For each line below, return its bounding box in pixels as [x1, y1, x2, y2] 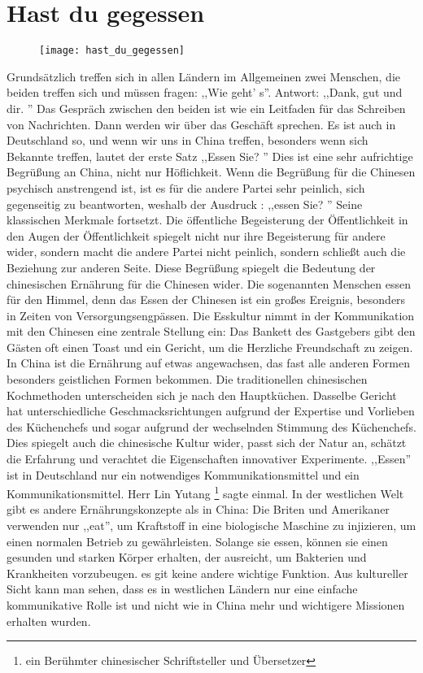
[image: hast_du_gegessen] [39, 45, 185, 57]
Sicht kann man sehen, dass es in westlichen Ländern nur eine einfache [7, 580, 358, 597]
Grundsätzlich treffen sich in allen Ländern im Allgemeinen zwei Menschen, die [7, 67, 401, 85]
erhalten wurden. [7, 612, 91, 629]
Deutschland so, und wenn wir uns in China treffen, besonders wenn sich [7, 132, 368, 149]
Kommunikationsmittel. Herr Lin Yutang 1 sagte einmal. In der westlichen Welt [7, 483, 404, 501]
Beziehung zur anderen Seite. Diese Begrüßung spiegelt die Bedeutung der [7, 258, 376, 276]
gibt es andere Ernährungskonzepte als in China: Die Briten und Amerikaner [7, 501, 390, 518]
